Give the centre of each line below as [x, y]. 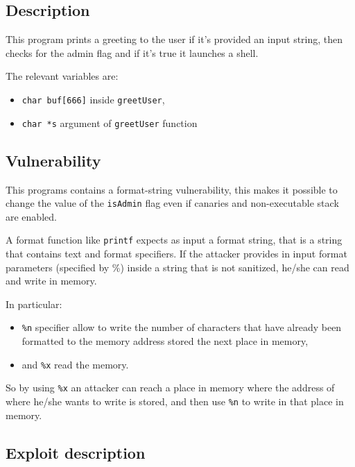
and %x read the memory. [75, 364]
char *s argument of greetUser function [110, 122]
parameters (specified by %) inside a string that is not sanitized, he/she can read [177, 267]
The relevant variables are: [62, 76]
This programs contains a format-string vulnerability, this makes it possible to [172, 189]
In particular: [34, 304]
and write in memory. [51, 281]
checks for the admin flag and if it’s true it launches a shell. [132, 52]
